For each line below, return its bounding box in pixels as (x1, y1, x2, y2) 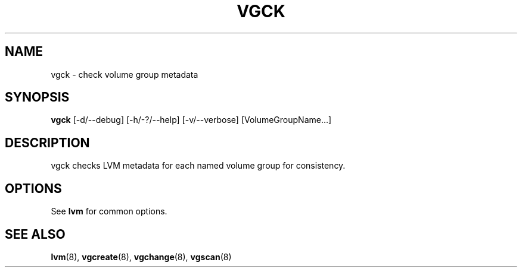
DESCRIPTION (5, 135, 90, 150)
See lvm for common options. (51, 206, 167, 217)
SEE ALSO (5, 226, 66, 242)
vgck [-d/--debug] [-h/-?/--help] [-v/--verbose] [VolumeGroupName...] (51, 115, 332, 125)
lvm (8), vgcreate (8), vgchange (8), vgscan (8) (51, 251, 232, 262)
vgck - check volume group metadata (51, 69, 198, 80)
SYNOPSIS (5, 90, 70, 105)
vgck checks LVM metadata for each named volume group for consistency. (51, 160, 346, 171)
